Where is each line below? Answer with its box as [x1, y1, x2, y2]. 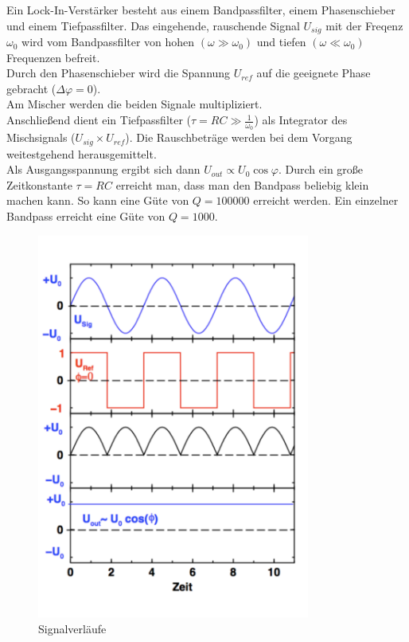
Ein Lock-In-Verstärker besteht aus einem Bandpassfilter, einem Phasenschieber [6, 2, 395, 18]
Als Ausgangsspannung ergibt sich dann [6, 161, 201, 178]
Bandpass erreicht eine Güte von [6, 208, 166, 225]
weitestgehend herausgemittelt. [6, 145, 157, 162]
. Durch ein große [278, 161, 364, 178]
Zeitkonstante [6, 176, 72, 193]
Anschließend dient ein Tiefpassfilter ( [6, 112, 192, 128]
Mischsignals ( [6, 129, 76, 146]
